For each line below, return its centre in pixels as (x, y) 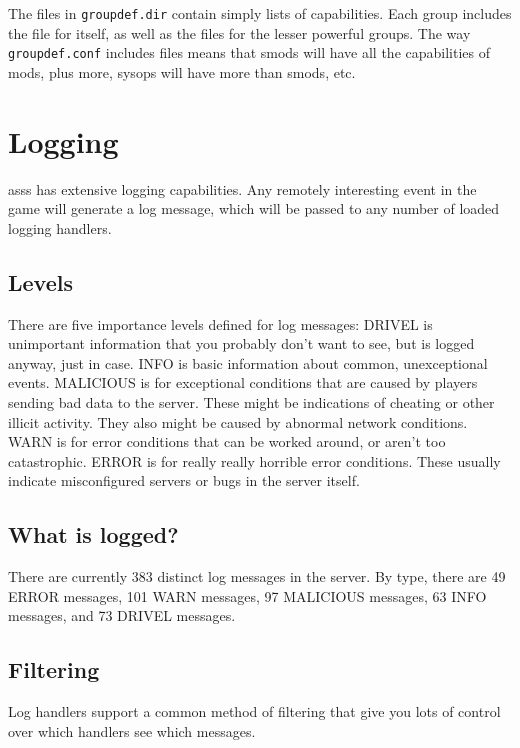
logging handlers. (60, 227)
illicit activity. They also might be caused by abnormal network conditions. (238, 421)
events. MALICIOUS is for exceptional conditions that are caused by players (243, 382)
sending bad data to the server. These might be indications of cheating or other (251, 401)
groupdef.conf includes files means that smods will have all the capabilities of (249, 52)
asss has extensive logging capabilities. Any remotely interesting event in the (242, 188)
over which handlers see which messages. (132, 730)
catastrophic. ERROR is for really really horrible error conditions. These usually (254, 460)
